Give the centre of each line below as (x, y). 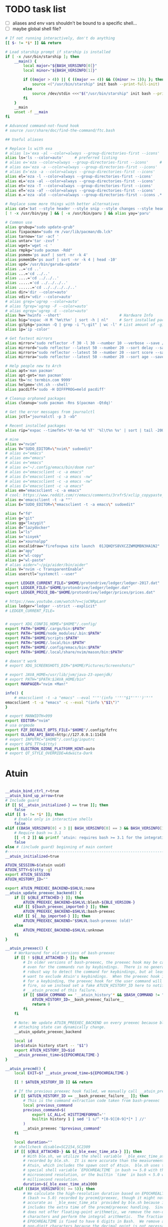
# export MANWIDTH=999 (29, 716)
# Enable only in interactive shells (53, 819)
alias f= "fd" (19, 513)
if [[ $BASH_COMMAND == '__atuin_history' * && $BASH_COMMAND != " (94, 995)
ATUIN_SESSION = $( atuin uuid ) (35, 865)
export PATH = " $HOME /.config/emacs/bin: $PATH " (53, 647)
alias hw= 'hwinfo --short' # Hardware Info (79, 316)
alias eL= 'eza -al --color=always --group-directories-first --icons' (80, 181)
